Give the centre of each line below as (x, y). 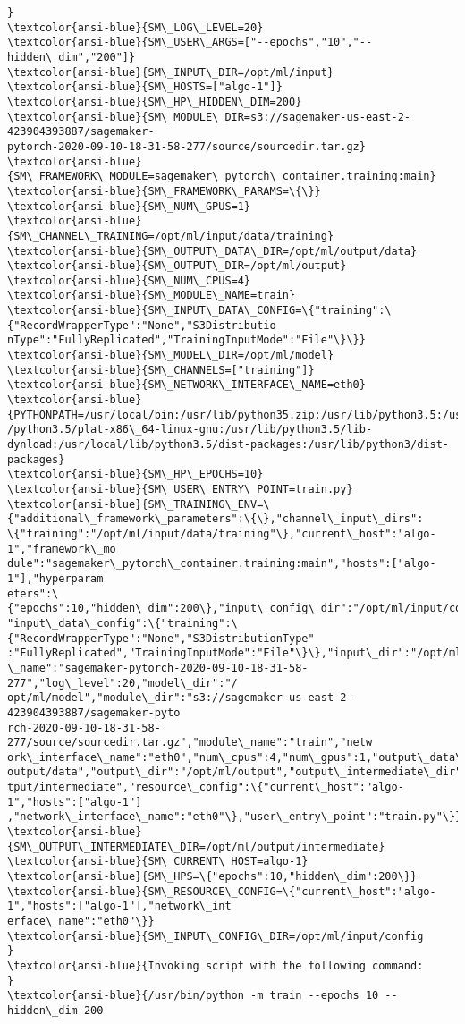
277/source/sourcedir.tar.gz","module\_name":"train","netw (190, 743)
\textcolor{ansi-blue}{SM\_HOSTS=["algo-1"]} (145, 87)
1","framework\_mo (62, 549)
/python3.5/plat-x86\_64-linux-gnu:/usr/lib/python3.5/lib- (190, 430)
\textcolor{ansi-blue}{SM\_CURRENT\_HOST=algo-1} (158, 862)
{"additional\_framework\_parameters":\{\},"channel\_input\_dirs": (216, 519)
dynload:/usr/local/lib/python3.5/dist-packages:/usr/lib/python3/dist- (228, 445)
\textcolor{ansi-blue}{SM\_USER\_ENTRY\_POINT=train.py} (180, 489)
